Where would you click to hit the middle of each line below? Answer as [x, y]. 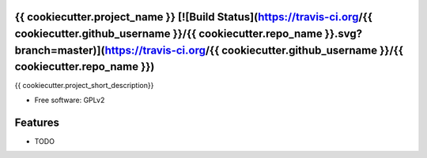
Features [37, 122]
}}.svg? [344, 34]
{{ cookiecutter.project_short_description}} [84, 86]
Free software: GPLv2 [70, 100]
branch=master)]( [60, 50]
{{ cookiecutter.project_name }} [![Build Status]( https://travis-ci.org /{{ [194, 17]
